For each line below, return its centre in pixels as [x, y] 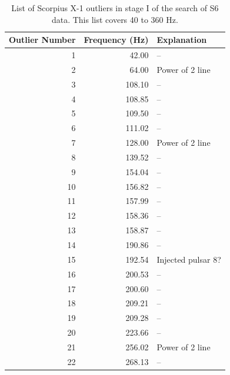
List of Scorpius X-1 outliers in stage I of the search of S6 [115, 8]
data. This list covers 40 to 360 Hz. [115, 19]
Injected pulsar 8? [189, 259]
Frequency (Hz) [116, 40]
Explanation [182, 40]
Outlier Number [42, 40]
